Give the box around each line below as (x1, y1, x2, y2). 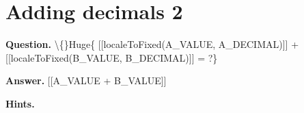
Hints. (5, 96, 35, 110)
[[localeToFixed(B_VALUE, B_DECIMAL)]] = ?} (5, 50, 218, 64)
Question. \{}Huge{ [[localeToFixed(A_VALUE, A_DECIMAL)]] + (5, 37, 299, 51)
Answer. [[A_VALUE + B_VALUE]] (5, 73, 167, 88)
